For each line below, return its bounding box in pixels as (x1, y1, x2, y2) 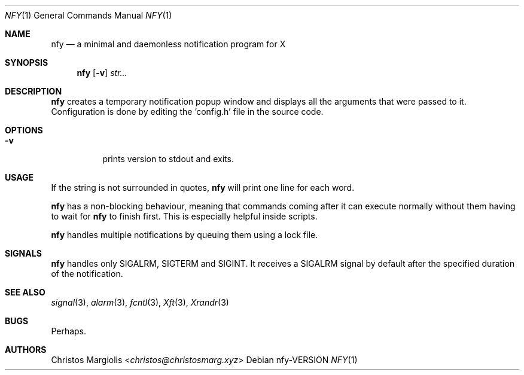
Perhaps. (51, 326, 87, 336)
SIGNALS (5, 248, 42, 258)
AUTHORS (5, 344, 47, 355)
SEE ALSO (5, 287, 45, 297)
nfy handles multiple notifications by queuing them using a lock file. (51, 230, 318, 240)
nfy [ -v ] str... (77, 68, 127, 78)
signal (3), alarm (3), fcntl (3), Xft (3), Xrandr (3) (51, 297, 229, 307)
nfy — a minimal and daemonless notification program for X (51, 39, 286, 49)
